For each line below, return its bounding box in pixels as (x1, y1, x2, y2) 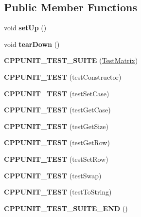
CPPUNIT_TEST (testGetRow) (4, 137, 110, 148)
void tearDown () (4, 39, 60, 49)
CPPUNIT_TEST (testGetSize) (4, 121, 108, 131)
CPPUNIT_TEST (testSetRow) (4, 153, 108, 164)
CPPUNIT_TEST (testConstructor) (4, 71, 122, 82)
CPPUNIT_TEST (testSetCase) (4, 88, 109, 98)
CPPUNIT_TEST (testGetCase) (4, 105, 111, 115)
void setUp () (4, 22, 47, 33)
